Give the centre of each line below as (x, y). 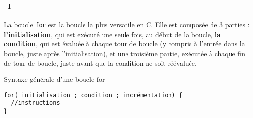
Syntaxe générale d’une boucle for (54, 79)
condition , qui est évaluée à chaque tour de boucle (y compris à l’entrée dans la (125, 44)
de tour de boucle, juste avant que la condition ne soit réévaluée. (100, 63)
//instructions (35, 103)
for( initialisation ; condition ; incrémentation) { (93, 95)
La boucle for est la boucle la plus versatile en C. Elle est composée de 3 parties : (127, 25)
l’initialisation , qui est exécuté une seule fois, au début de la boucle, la (112, 34)
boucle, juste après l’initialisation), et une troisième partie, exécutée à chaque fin (125, 53)
